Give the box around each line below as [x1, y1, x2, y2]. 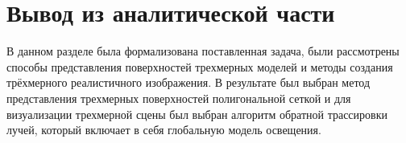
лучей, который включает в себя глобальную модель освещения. [6, 121, 321, 138]
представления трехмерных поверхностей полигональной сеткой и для [6, 89, 351, 106]
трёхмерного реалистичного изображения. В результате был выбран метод [6, 74, 371, 91]
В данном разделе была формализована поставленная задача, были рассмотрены [6, 43, 400, 59]
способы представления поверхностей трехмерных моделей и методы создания [6, 58, 393, 75]
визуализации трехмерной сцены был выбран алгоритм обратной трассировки [6, 105, 387, 122]
